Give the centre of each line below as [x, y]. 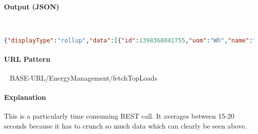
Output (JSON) [32, 6]
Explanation [25, 97]
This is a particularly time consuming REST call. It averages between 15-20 [119, 116]
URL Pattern [27, 59]
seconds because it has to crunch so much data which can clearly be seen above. [126, 126]
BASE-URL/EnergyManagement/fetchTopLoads [83, 78]
